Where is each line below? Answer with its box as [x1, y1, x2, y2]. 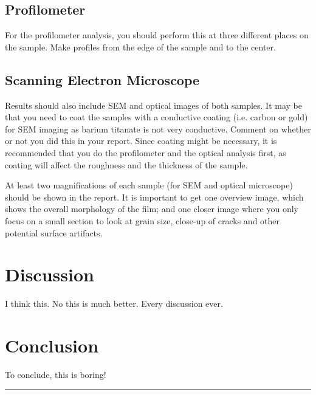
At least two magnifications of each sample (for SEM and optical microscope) [5, 179, 293, 191]
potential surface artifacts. [5, 226, 103, 239]
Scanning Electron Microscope [5, 70, 200, 89]
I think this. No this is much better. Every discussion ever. [5, 297, 223, 310]
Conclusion [5, 333, 99, 358]
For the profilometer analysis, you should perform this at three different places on [5, 29, 309, 41]
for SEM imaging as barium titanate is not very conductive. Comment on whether [5, 122, 311, 135]
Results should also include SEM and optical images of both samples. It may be [5, 98, 302, 111]
